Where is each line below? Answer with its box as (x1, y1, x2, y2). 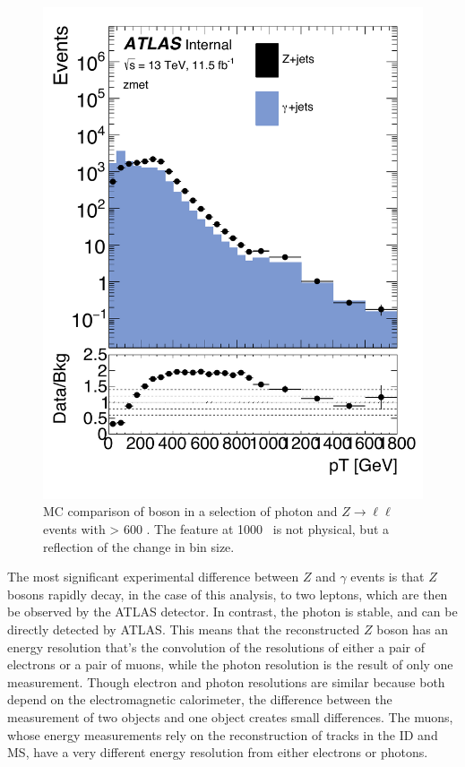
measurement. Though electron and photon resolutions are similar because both (7, 672, 445, 691)
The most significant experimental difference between (7, 567, 299, 586)
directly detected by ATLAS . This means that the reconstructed (7, 620, 360, 639)
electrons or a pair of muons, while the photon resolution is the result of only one (7, 655, 453, 674)
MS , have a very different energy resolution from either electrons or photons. (7, 743, 428, 762)
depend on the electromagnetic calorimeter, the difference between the (7, 690, 392, 709)
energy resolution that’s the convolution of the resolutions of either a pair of (7, 637, 426, 656)
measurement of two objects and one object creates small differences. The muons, (7, 708, 453, 727)
